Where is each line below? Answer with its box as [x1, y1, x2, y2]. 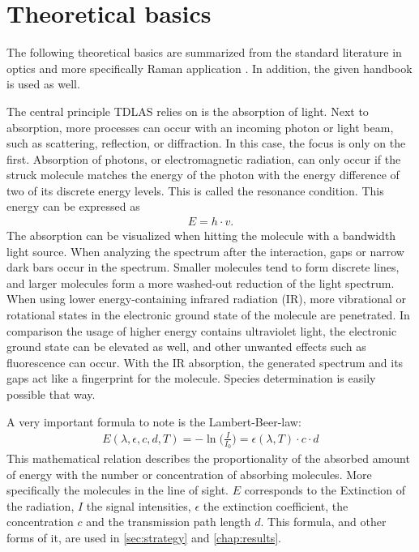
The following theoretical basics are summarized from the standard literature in [6, 44, 402, 61]
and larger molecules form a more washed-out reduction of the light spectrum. [6, 274, 395, 291]
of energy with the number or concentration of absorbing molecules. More [6, 465, 372, 482]
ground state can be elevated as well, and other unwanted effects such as [6, 338, 366, 355]
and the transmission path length [86, 513, 251, 530]
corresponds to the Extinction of [244, 481, 406, 499]
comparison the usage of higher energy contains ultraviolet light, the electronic [6, 322, 397, 339]
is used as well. [6, 75, 80, 92]
